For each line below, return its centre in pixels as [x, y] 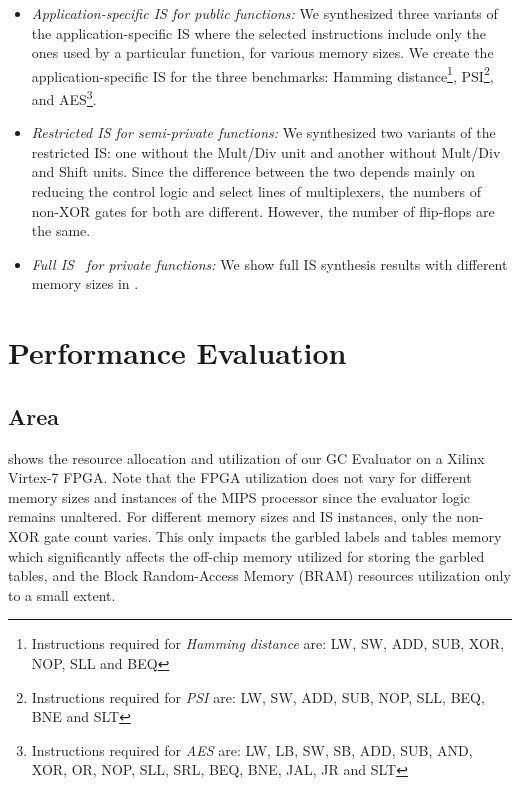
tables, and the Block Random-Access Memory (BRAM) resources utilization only [259, 575]
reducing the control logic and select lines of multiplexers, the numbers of [256, 191]
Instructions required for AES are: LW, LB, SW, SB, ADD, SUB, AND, [252, 749]
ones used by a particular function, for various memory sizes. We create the [262, 52]
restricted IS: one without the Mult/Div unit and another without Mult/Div [266, 151]
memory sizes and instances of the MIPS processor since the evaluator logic [239, 496]
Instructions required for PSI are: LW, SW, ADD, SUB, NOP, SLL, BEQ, [258, 696]
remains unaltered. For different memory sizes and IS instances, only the [230, 516]
